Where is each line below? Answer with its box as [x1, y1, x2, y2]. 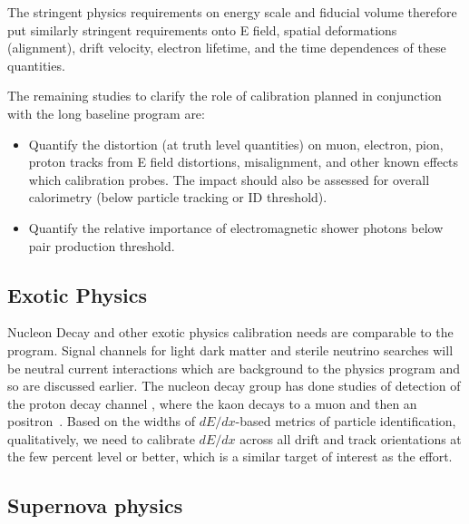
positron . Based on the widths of [7, 412, 195, 431]
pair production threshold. [28, 236, 175, 255]
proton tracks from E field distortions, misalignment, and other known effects [28, 152, 459, 171]
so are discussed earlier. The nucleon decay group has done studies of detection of [7, 376, 461, 395]
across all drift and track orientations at [239, 429, 462, 448]
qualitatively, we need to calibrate [7, 429, 195, 448]
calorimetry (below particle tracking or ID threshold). [28, 188, 327, 207]
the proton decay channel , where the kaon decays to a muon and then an [7, 393, 417, 412]
